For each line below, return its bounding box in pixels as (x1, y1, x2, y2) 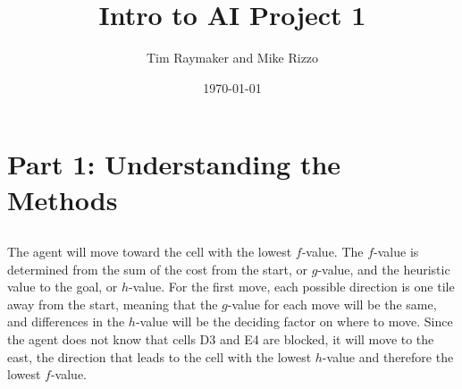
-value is (374, 242, 419, 261)
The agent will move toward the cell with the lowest (7, 242, 292, 261)
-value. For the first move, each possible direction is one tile (129, 277, 455, 296)
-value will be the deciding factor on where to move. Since (135, 312, 453, 331)
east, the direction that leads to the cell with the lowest (7, 347, 312, 366)
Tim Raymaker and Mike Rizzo (146, 48, 319, 67)
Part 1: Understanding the (7, 146, 341, 182)
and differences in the (7, 312, 125, 331)
